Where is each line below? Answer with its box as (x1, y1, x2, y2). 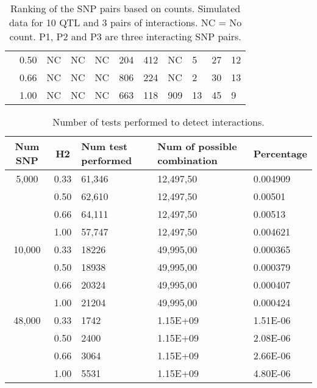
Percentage (253, 146, 307, 160)
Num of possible (157, 139, 237, 153)
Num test (81, 139, 128, 153)
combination (157, 153, 218, 167)
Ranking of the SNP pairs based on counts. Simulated (10, 1, 241, 15)
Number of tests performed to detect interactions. (52, 115, 265, 129)
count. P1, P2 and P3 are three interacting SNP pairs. (9, 29, 241, 43)
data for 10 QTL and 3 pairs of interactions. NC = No (9, 15, 242, 29)
